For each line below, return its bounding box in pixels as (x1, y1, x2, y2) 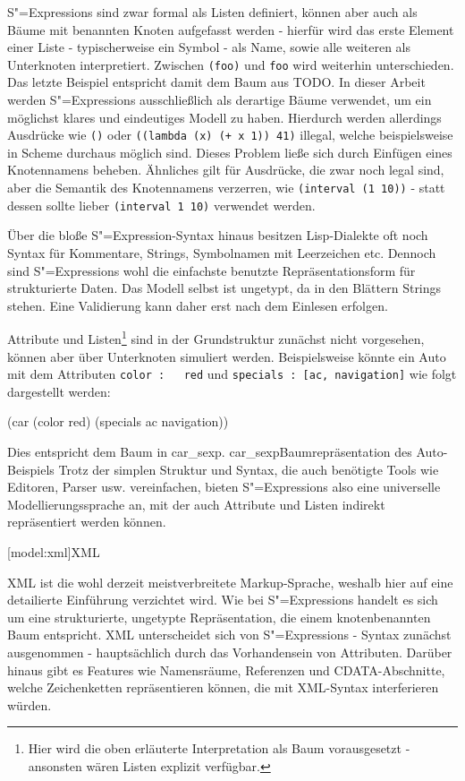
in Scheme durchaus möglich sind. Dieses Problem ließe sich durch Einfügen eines (7, 142, 452, 161)
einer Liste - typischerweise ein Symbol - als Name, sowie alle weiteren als (7, 38, 410, 56)
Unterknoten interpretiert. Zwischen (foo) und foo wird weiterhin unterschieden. (7, 55, 454, 73)
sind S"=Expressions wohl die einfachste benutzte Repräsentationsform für (7, 261, 416, 279)
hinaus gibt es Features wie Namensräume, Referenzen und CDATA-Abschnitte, (7, 660, 445, 679)
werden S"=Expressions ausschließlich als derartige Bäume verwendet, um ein (7, 90, 432, 109)
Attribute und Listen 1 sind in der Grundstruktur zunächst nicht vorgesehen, (7, 327, 425, 348)
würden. (7, 695, 52, 714)
